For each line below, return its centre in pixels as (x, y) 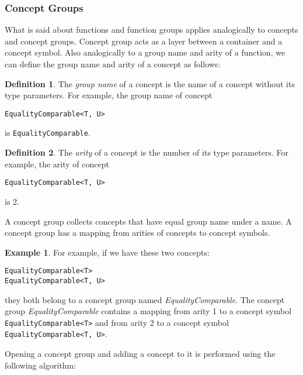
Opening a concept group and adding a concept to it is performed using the (140, 354)
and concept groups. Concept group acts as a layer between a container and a (144, 41)
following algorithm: (41, 365)
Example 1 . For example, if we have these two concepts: (107, 252)
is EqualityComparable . (48, 133)
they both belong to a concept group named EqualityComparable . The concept (145, 299)
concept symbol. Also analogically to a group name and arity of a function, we (145, 52)
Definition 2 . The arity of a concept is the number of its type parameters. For (147, 152)
